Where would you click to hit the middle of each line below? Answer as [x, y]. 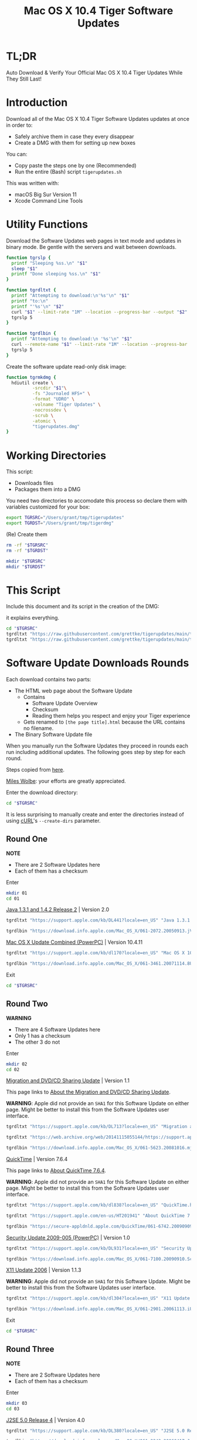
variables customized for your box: [48, 507]
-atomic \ [44, 421]
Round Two [27, 1004]
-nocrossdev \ [49, 410]
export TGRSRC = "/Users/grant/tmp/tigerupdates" [65, 518]
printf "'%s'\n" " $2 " [38, 307]
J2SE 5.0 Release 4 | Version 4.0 [45, 1420]
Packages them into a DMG [47, 489]
